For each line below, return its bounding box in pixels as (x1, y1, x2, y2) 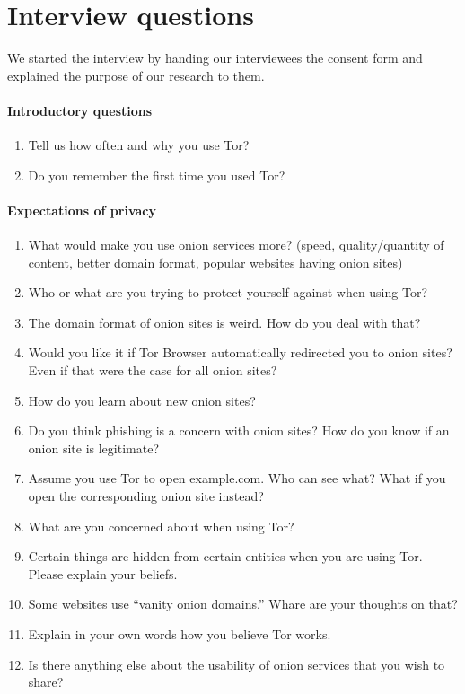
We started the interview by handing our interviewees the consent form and (7, 48, 423, 67)
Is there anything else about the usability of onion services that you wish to (28, 654, 445, 673)
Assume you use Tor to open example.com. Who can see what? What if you (28, 469, 446, 488)
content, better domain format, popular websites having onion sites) (28, 252, 403, 271)
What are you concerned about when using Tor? (28, 516, 294, 535)
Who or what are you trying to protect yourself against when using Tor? (28, 283, 428, 302)
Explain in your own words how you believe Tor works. (28, 625, 331, 643)
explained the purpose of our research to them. (7, 66, 265, 84)
